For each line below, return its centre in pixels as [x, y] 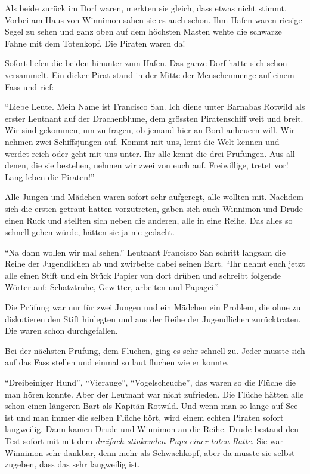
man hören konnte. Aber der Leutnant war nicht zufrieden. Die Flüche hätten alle [154, 394]
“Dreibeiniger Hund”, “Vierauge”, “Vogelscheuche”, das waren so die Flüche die [151, 382]
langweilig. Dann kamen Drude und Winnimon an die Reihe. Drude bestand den [152, 429]
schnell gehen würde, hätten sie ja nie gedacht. [90, 232]
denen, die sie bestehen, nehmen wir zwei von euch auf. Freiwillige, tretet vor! [147, 165]
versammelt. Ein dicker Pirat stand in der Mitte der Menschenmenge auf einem [150, 74]
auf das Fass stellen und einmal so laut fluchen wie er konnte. [117, 362]
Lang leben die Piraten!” [50, 176]
